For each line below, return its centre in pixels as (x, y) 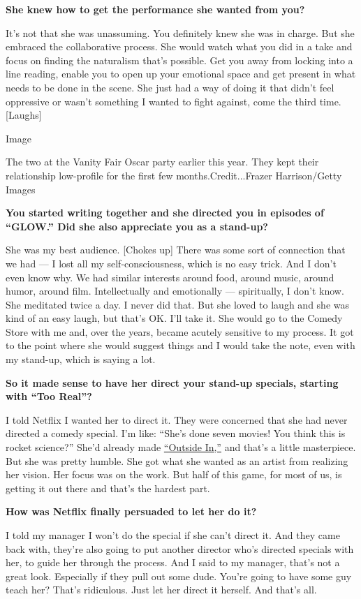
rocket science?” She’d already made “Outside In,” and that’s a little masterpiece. (181, 447)
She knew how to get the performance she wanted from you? (155, 9)
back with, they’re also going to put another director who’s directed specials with (180, 548)
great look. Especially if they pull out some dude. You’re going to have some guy (179, 576)
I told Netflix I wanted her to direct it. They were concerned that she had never (177, 419)
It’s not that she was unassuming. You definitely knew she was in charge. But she (180, 32)
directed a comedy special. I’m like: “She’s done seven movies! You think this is (176, 433)
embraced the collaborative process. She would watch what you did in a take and (179, 46)
